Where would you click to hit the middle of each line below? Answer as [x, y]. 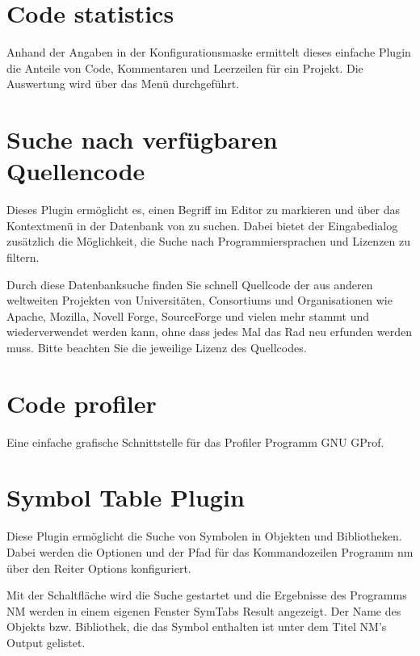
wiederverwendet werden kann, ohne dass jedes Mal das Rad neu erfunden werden [209, 332]
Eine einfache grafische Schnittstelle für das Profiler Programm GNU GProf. [195, 442]
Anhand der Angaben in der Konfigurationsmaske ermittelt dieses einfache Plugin [209, 52]
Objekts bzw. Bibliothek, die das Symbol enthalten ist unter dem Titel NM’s [197, 627]
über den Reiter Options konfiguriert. [99, 568]
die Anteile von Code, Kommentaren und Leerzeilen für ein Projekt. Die [185, 67]
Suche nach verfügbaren [142, 139]
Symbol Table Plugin [126, 497]
